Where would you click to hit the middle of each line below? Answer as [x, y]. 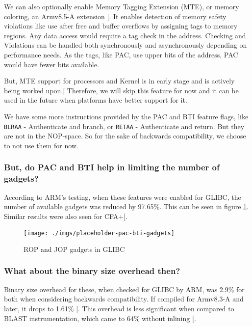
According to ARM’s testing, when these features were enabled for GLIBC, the [123, 197]
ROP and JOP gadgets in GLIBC [74, 249]
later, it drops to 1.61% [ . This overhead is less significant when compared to [119, 308]
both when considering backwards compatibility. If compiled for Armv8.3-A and [124, 299]
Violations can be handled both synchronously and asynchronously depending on [126, 45]
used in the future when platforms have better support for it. [96, 100]
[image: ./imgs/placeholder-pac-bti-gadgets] [99, 233]
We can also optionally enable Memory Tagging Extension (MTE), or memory [122, 6]
